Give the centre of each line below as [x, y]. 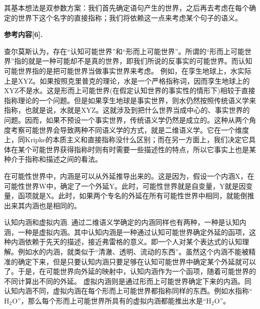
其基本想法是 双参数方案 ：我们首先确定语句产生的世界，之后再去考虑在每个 [126, 8]
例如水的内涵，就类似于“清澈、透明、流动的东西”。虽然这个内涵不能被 [133, 252]
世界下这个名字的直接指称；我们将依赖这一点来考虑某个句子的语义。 [130, 17]
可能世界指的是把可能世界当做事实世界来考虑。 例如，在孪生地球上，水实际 [128, 70]
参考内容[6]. [23, 34]
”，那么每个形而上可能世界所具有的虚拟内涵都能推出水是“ [112, 301]
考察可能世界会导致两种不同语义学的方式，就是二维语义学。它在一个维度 [130, 129]
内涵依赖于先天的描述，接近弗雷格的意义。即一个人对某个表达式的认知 [126, 242]
